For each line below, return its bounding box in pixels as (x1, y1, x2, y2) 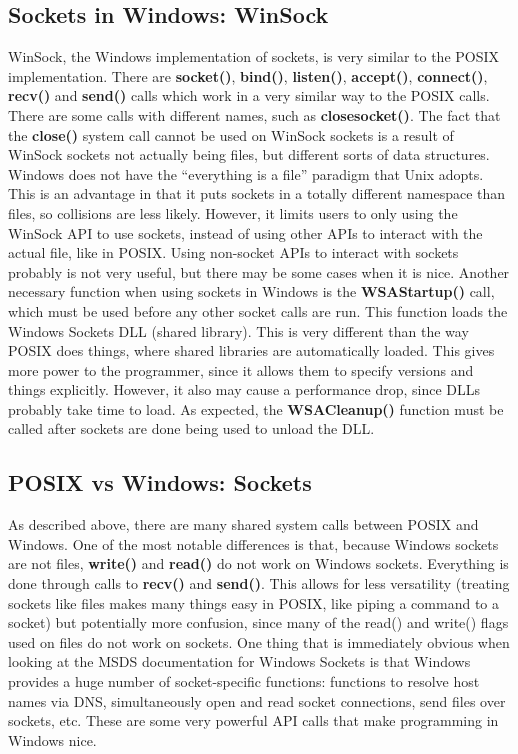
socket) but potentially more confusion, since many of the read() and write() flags (8, 612, 509, 633)
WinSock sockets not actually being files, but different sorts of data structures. (8, 144, 490, 165)
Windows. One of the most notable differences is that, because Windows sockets (8, 533, 499, 554)
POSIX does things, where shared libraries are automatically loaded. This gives (8, 340, 495, 361)
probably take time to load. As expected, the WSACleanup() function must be (8, 398, 504, 419)
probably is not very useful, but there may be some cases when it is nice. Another (8, 261, 510, 282)
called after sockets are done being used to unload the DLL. (8, 418, 375, 439)
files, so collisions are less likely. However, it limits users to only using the (8, 202, 458, 223)
